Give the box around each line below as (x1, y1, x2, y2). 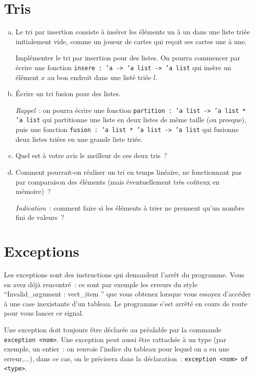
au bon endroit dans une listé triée (47, 72, 151, 82)
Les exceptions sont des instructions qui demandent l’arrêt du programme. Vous (4, 269, 245, 279)
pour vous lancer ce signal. (4, 308, 84, 318)
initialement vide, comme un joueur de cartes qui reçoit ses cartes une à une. (15, 36, 247, 46)
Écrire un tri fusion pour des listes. (15, 88, 121, 99)
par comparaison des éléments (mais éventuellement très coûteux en (15, 176, 220, 187)
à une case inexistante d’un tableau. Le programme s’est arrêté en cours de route (4, 298, 248, 308)
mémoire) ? (15, 186, 51, 196)
